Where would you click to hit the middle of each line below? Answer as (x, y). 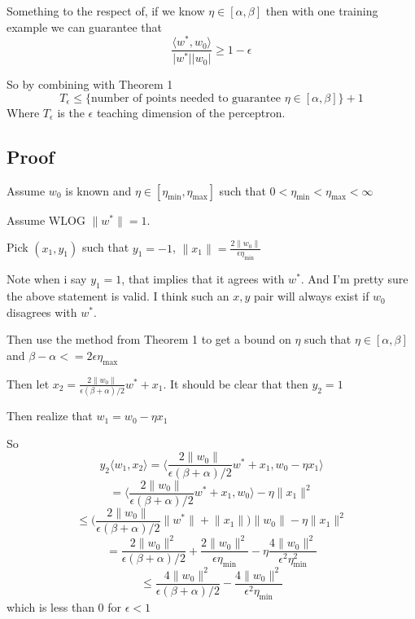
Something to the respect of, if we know (106, 11)
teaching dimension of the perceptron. (191, 112)
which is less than (50, 606)
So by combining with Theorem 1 (90, 84)
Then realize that (50, 416)
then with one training (322, 11)
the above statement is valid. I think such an (118, 296)
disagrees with (42, 312)
